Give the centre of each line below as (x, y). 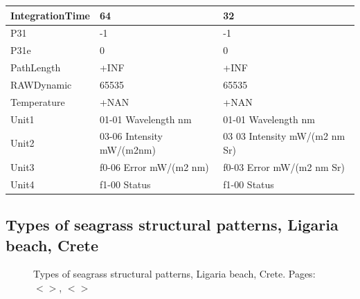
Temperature (38, 101)
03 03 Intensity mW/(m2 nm (284, 136)
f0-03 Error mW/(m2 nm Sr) (284, 166)
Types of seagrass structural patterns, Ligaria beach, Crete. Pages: (174, 274)
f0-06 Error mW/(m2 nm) (154, 166)
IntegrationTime (50, 15)
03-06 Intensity (131, 136)
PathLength (36, 67)
